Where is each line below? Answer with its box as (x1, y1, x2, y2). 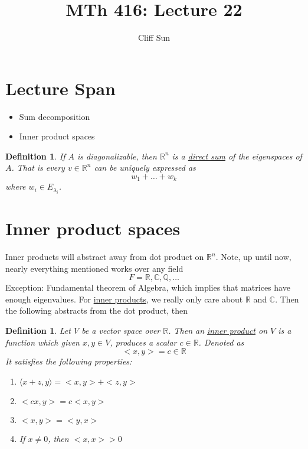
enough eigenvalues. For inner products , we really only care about (5, 292, 243, 305)
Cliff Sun (137, 31, 171, 44)
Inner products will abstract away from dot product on (5, 250, 204, 263)
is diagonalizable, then (77, 149, 157, 162)
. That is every (11, 161, 65, 174)
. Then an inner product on (168, 324, 268, 336)
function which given (5, 336, 80, 348)
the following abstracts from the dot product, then (5, 304, 188, 317)
